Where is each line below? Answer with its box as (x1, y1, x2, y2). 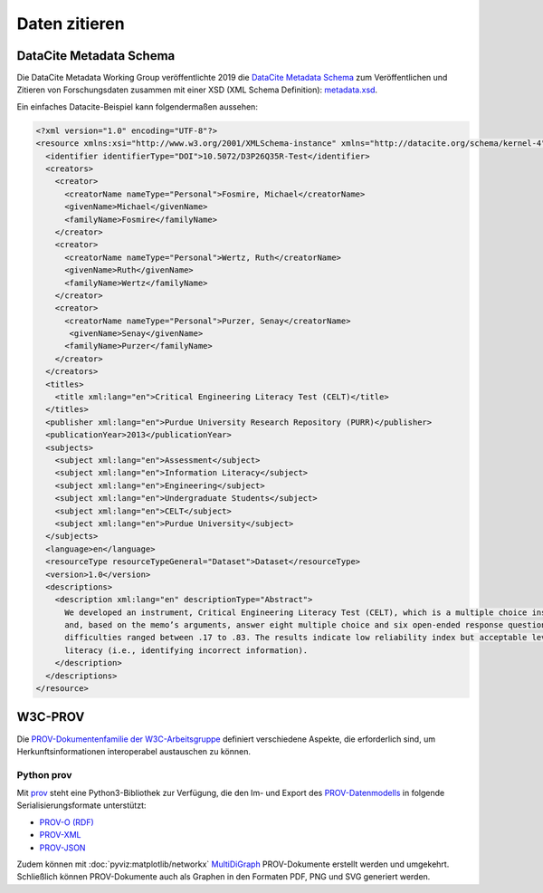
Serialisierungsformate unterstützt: (16, 800, 147, 811)
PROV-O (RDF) (39, 816, 94, 828)
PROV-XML (39, 830, 81, 840)
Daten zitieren (16, 14, 126, 34)
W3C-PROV (16, 709, 85, 725)
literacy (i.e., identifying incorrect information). (64, 645, 309, 656)
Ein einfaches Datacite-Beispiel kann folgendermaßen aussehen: (16, 101, 258, 112)
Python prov (16, 768, 72, 781)
